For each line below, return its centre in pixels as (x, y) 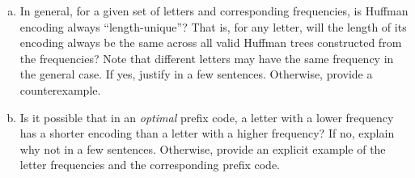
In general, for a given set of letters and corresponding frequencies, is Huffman (214, 11)
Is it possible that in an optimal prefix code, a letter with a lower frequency (207, 117)
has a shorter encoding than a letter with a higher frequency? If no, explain (207, 133)
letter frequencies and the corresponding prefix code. (150, 165)
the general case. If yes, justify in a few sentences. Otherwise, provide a (196, 74)
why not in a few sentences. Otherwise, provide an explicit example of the (203, 148)
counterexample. (60, 89)
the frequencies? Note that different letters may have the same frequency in (207, 58)
